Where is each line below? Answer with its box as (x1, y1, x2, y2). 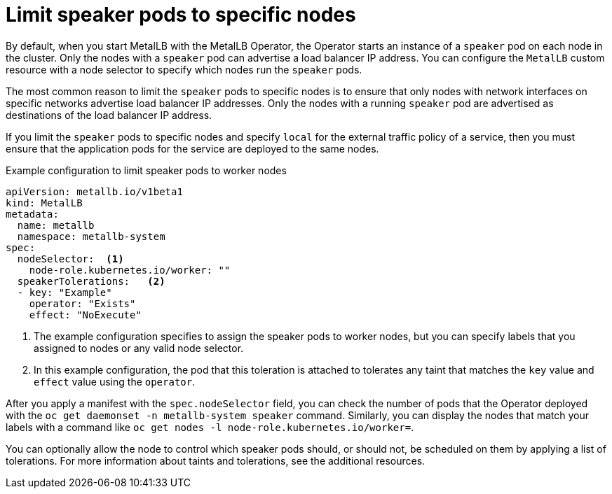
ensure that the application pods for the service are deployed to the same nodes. (6, 142, 379, 155)
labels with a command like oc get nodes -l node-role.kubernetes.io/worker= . (6, 421, 414, 433)
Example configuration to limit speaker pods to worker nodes (6, 164, 287, 176)
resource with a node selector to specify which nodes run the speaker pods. (6, 63, 362, 76)
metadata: (6, 208, 59, 220)
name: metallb (17, 219, 95, 231)
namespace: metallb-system (17, 230, 165, 242)
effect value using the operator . (34, 375, 196, 388)
